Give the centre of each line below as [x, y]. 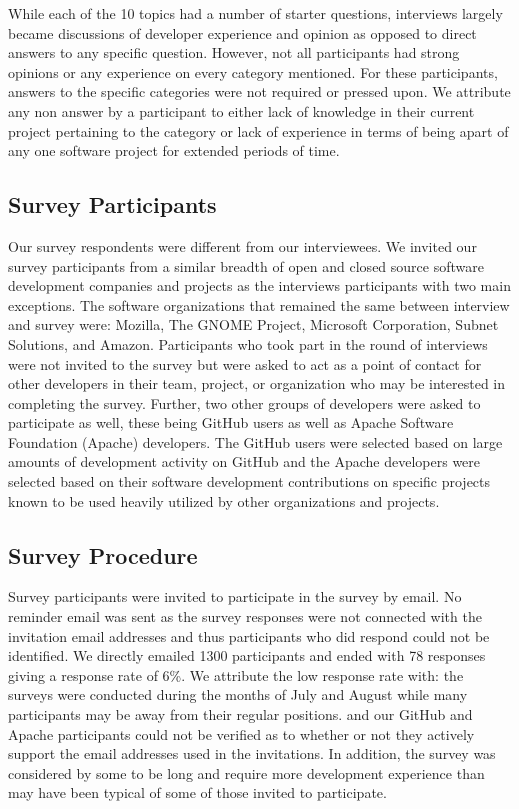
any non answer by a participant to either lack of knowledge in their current [241, 110]
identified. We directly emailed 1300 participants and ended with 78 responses [247, 655]
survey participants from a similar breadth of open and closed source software [246, 265]
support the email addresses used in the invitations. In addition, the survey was [252, 753]
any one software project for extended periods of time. [174, 150]
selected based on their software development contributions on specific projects [249, 481]
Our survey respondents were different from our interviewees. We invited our [242, 245]
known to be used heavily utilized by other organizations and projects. [224, 500]
